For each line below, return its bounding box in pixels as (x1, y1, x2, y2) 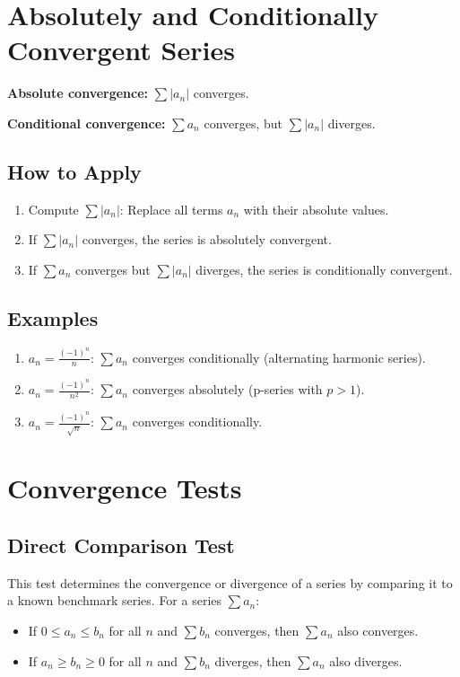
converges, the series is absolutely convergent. (82, 230, 332, 249)
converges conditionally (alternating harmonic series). (132, 347, 426, 366)
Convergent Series (7, 31, 235, 68)
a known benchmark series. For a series (7, 591, 222, 610)
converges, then (214, 621, 299, 639)
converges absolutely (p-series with (132, 380, 323, 399)
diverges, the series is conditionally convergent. (195, 259, 453, 278)
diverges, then (214, 651, 291, 670)
